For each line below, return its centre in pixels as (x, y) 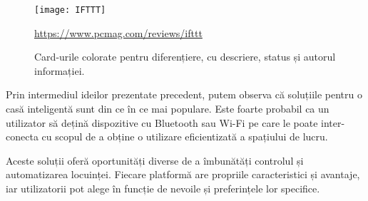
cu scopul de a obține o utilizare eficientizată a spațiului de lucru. (185, 136)
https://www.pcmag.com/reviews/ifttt (118, 32)
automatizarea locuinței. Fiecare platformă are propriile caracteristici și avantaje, (183, 174)
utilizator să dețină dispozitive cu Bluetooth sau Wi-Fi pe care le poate (162, 122)
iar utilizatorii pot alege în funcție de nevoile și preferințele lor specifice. (163, 188)
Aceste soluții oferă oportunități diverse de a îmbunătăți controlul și (155, 160)
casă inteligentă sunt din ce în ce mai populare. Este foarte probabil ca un (168, 109)
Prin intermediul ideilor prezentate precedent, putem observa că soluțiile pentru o (184, 94)
